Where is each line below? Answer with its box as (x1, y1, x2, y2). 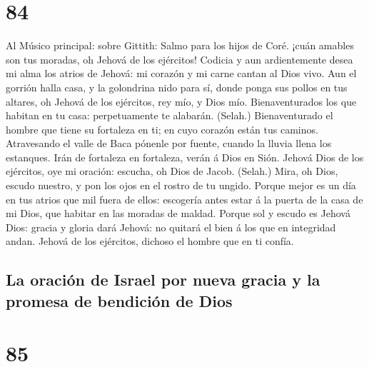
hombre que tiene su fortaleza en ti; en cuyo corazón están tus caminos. (6, 121, 318, 136)
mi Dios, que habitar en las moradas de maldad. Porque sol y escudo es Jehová (6, 206, 350, 221)
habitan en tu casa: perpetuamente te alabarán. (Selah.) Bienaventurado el (6, 108, 333, 123)
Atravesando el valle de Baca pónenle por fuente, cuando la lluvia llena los (6, 136, 332, 151)
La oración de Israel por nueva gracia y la (6, 268, 320, 291)
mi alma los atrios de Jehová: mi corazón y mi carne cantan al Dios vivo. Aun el (6, 66, 357, 81)
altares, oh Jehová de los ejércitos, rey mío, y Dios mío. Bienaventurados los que (6, 94, 357, 109)
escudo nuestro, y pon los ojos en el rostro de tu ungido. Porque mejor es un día (6, 178, 356, 193)
